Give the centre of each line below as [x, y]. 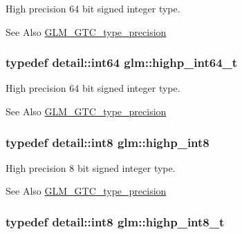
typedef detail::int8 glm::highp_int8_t [115, 221]
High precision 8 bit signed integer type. [91, 167]
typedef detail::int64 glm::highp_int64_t [122, 62]
